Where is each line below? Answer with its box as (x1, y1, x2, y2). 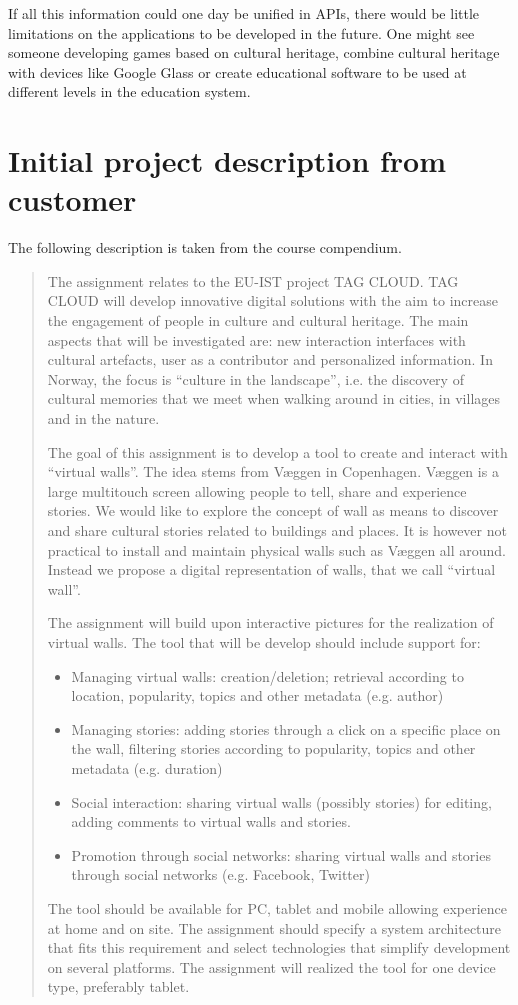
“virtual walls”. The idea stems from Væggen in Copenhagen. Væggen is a (47, 461, 499, 482)
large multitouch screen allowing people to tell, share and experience (47, 480, 467, 501)
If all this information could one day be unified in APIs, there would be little (8, 3, 480, 23)
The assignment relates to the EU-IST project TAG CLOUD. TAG (47, 270, 459, 291)
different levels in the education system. (8, 81, 251, 102)
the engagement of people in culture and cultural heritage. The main (47, 310, 469, 331)
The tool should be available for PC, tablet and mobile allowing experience (47, 897, 508, 918)
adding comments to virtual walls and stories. (71, 811, 351, 832)
